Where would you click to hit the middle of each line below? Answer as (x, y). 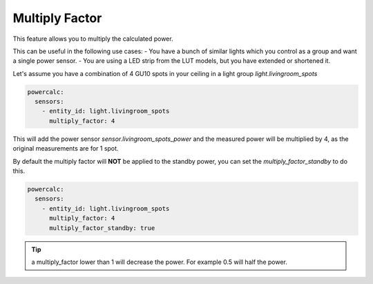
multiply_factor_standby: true (102, 228)
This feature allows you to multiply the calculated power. (93, 39)
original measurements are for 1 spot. (66, 149)
